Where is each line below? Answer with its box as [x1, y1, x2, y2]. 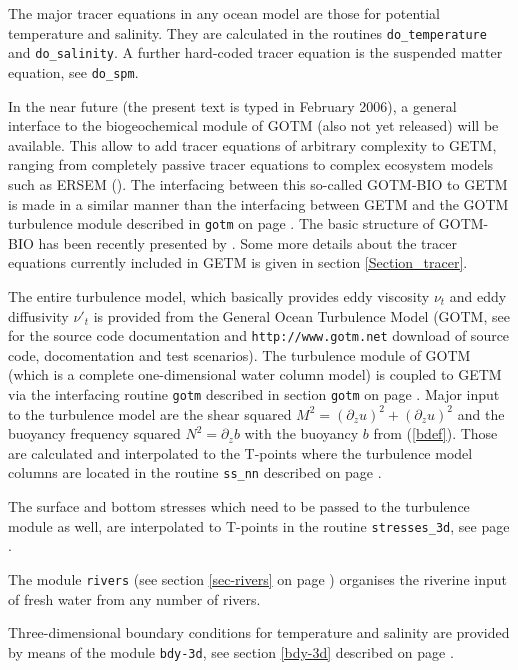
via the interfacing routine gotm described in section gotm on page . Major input [8, 384, 500, 404]
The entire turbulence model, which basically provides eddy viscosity [8, 285, 430, 306]
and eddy [449, 285, 507, 306]
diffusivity [8, 305, 69, 326]
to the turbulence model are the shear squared [8, 403, 292, 424]
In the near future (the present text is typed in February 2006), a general [8, 95, 457, 116]
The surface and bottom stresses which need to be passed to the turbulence [8, 496, 470, 517]
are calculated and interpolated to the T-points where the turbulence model [8, 442, 473, 463]
